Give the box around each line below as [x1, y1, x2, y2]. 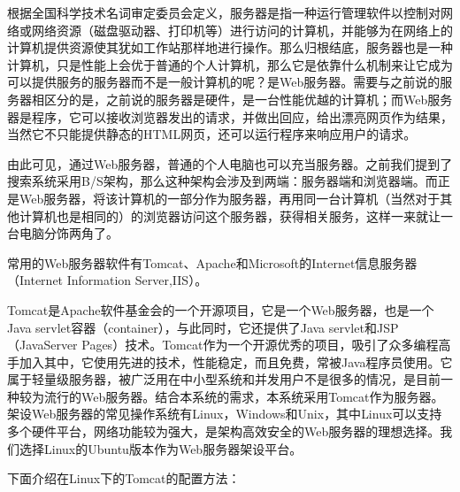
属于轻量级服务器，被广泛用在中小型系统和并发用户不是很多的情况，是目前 [7, 370, 441, 388]
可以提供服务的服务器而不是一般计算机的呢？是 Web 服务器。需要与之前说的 [7, 73, 441, 91]
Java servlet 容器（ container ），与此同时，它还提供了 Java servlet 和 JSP [7, 318, 399, 336]
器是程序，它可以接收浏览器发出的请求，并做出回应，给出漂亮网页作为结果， [7, 107, 453, 126]
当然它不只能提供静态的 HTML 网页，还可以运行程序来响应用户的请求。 [7, 125, 417, 143]
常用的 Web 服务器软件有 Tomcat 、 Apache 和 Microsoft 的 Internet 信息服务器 [7, 253, 418, 272]
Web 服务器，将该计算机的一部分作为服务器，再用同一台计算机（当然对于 [19, 188, 441, 207]
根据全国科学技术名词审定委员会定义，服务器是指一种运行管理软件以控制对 [7, 4, 441, 21]
